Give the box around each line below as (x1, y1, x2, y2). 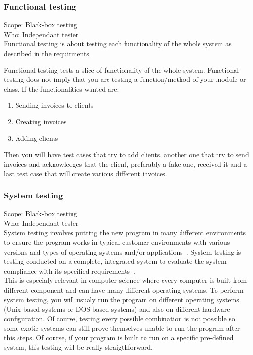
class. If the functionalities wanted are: (4, 83, 119, 94)
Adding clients (15, 133, 58, 143)
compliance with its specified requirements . (4, 265, 135, 276)
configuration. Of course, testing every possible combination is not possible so (4, 313, 235, 323)
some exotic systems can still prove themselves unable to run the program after (4, 323, 240, 333)
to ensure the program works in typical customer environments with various (4, 237, 230, 247)
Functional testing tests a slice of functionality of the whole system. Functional (4, 64, 239, 75)
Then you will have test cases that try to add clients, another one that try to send (4, 149, 249, 159)
